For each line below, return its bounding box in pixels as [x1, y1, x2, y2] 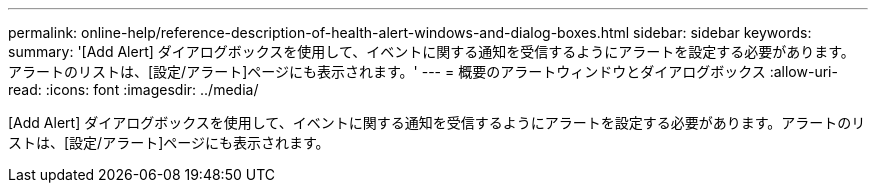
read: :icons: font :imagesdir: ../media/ [8, 81, 259, 98]
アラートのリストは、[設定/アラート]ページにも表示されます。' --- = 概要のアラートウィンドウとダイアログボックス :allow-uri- [8, 63, 838, 80]
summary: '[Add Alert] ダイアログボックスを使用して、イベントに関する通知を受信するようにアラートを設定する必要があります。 [8, 43, 855, 60]
